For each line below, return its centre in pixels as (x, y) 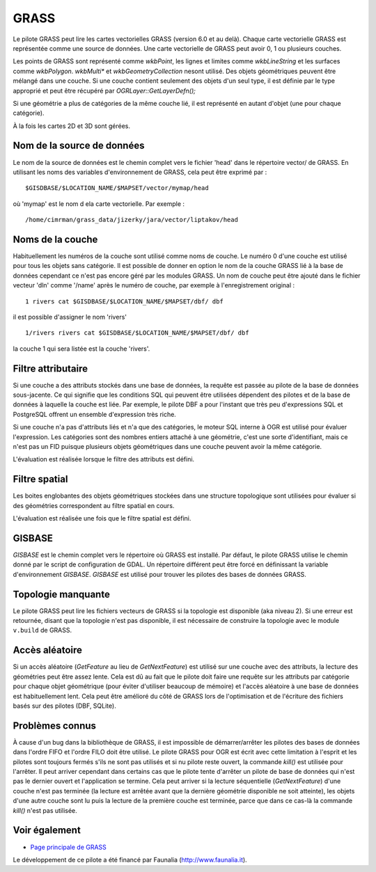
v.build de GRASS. (42, 631)
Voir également (47, 831)
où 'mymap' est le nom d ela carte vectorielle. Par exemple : (99, 204)
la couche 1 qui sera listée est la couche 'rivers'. (81, 349)
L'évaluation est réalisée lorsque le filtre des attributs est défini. (104, 459)
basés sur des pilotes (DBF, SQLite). (64, 706)
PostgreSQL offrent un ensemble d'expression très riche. (95, 414)
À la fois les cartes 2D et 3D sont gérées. (72, 126)
